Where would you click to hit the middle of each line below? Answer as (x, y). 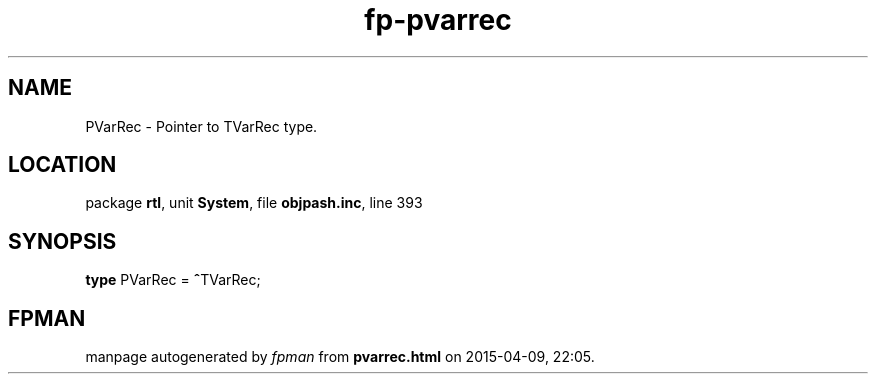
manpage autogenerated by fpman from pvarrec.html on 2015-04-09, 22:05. (340, 357)
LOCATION (62, 165)
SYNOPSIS (62, 241)
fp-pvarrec (438, 20)
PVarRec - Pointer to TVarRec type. (201, 126)
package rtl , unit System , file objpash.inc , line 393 (254, 203)
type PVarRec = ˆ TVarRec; (173, 280)
